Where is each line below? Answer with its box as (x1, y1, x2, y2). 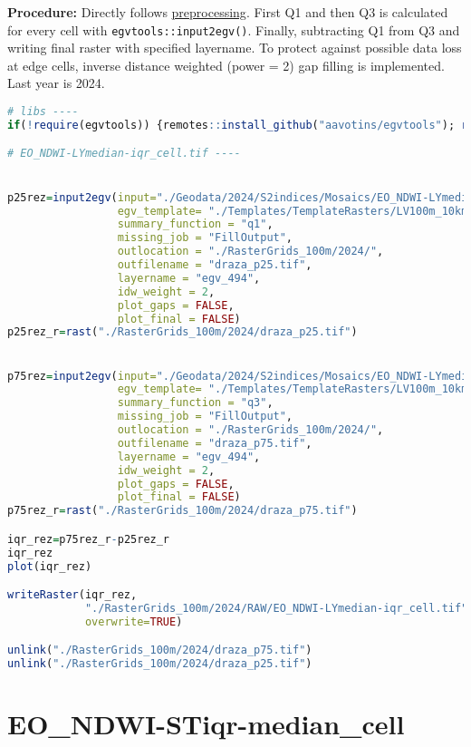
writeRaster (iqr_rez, (7, 588, 138, 602)
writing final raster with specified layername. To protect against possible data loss (7, 38, 462, 57)
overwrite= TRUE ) (84, 615, 183, 628)
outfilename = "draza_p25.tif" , (117, 258, 312, 271)
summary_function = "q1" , (117, 218, 274, 231)
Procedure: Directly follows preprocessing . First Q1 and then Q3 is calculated (7, 3, 448, 21)
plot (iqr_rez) (7, 559, 92, 573)
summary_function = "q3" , (117, 396, 274, 410)
